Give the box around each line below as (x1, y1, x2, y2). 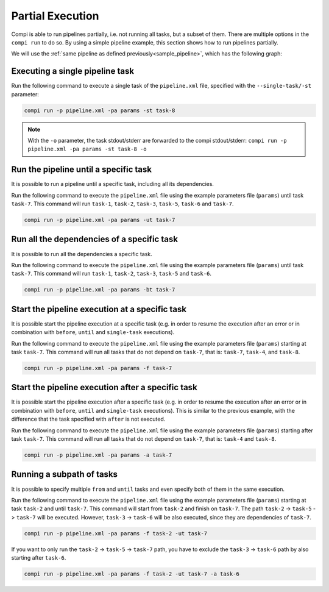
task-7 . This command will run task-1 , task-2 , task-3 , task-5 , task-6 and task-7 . (11, 200, 234, 207)
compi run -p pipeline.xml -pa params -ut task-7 (24, 216, 175, 224)
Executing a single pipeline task (11, 66, 134, 76)
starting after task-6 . (11, 554, 66, 562)
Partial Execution (11, 9, 100, 23)
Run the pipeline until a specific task (11, 165, 152, 175)
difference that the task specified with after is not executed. (11, 415, 166, 423)
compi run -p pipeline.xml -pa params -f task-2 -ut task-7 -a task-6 (24, 571, 240, 577)
